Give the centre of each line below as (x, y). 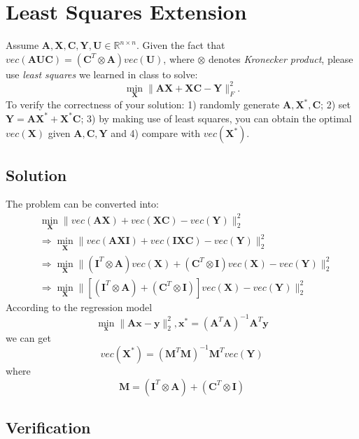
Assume (22, 45)
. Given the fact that (181, 45)
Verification (48, 427)
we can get (28, 337)
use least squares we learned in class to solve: (102, 74)
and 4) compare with (155, 133)
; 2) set (336, 105)
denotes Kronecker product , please (281, 58)
